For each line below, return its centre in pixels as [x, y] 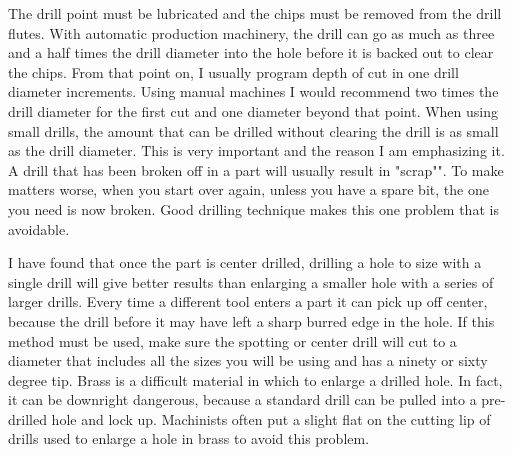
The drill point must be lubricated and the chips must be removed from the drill [255, 13]
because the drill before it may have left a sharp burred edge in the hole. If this [251, 320]
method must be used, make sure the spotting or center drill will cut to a [232, 340]
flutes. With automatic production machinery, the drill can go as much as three [251, 32]
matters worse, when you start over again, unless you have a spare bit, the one [248, 189]
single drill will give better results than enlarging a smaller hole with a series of [251, 281]
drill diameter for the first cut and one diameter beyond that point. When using [253, 110]
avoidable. [39, 228]
